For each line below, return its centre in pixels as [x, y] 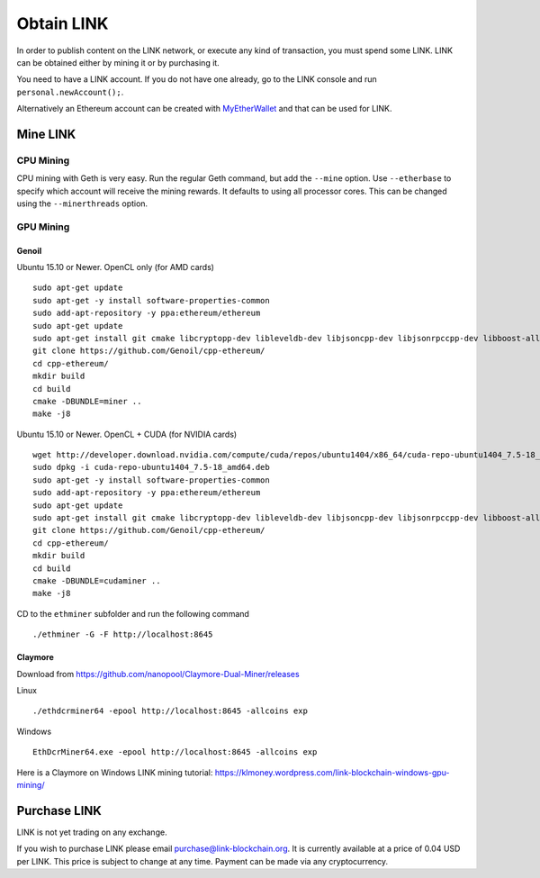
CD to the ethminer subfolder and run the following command [133, 613]
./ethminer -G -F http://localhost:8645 [123, 634]
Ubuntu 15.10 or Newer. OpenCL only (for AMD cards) [116, 267]
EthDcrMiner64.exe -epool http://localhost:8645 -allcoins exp [175, 752]
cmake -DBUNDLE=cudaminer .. [97, 580]
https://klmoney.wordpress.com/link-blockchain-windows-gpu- [332, 772]
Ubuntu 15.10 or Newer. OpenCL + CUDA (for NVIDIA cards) [127, 434]
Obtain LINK [63, 23]
